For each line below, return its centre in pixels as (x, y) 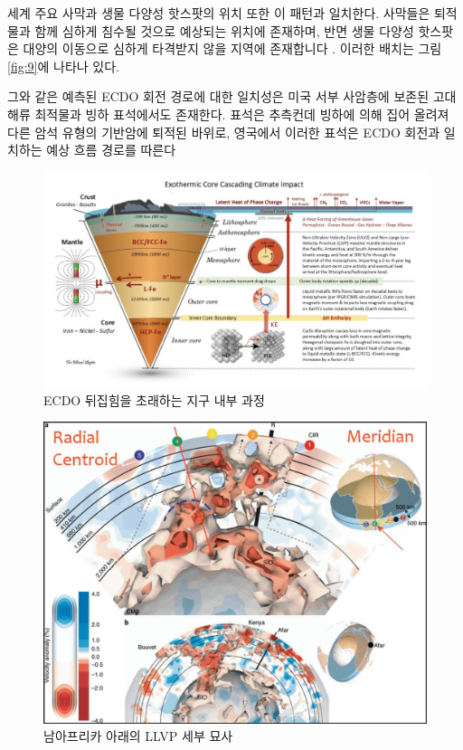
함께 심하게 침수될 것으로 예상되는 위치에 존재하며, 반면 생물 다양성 (224, 30)
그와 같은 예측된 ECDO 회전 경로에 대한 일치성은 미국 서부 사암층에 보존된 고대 (232, 96)
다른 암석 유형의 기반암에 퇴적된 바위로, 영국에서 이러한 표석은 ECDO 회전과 (224, 132)
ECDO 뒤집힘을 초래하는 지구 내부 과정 (154, 399)
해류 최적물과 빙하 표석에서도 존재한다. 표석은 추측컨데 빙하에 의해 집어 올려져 (228, 114)
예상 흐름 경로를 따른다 (111, 150)
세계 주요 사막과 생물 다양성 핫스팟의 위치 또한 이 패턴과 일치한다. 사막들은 (219, 13)
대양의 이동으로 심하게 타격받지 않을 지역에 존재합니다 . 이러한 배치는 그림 (232, 48)
